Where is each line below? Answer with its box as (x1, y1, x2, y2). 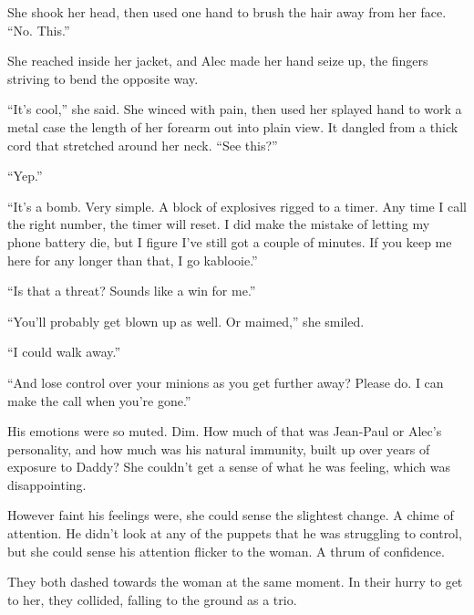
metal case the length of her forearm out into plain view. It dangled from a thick (7, 117, 459, 136)
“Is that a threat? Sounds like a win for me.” (7, 281, 256, 300)
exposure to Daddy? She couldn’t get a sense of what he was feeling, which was (7, 457, 450, 476)
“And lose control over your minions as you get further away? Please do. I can (7, 372, 444, 391)
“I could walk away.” (7, 342, 121, 361)
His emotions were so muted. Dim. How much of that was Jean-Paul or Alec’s (7, 422, 442, 441)
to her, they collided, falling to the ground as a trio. (7, 589, 297, 609)
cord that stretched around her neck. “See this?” (7, 135, 278, 154)
